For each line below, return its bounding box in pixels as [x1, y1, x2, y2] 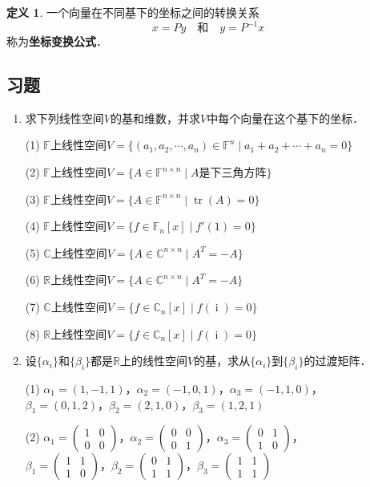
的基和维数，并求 [110, 109, 200, 126]
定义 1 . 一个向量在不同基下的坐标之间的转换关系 [6, 4, 259, 20]
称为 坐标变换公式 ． [6, 33, 107, 50]
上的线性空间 [120, 352, 187, 369]
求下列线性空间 [25, 109, 104, 126]
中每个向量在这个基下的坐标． [207, 109, 364, 126]
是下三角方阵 [199, 168, 267, 180]
